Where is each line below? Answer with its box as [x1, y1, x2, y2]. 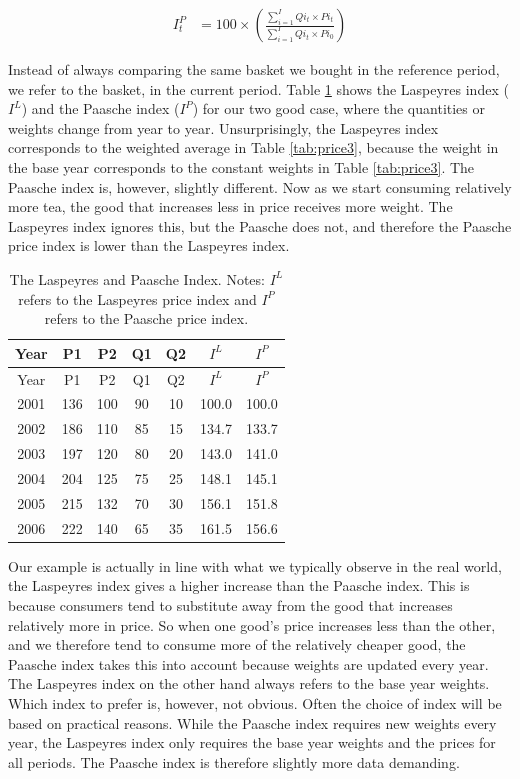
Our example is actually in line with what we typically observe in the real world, [8, 555, 502, 576]
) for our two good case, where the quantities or [192, 98, 485, 119]
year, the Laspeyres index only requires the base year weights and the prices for [8, 732, 496, 753]
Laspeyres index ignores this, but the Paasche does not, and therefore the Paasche [8, 215, 512, 236]
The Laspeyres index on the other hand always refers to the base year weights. [8, 673, 490, 694]
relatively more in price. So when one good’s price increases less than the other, [8, 614, 496, 635]
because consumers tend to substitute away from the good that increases [8, 594, 453, 615]
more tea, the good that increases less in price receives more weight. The [8, 196, 453, 217]
